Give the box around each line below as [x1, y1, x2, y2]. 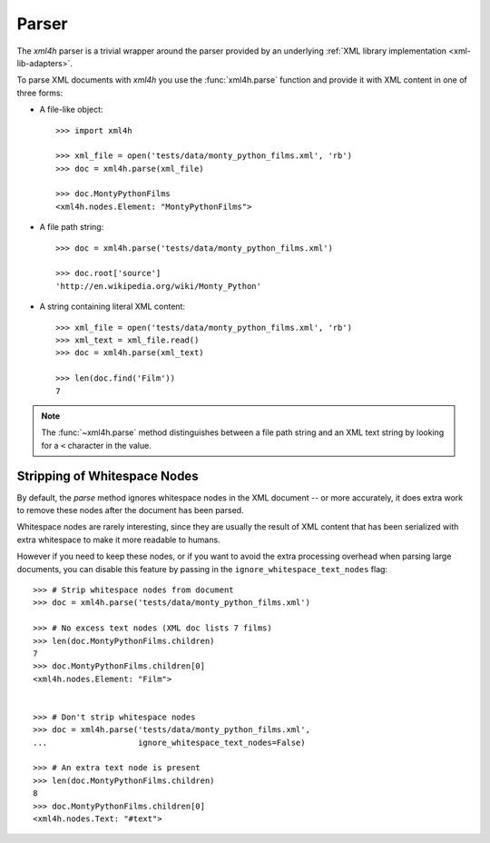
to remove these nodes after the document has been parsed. [16, 505, 244, 515]
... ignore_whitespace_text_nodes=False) [33, 737, 306, 748]
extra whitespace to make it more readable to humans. [16, 534, 221, 545]
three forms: [16, 87, 64, 98]
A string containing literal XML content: [39, 301, 186, 312]
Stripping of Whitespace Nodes [16, 468, 199, 483]
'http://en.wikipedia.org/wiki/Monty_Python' [55, 281, 262, 291]
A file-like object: [39, 104, 103, 115]
